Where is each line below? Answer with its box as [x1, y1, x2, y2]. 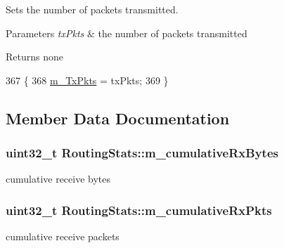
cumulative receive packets [6, 229, 120, 244]
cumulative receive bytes [6, 171, 111, 186]
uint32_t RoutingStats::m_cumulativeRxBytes [6, 144, 278, 162]
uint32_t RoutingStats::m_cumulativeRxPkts [6, 201, 272, 218]
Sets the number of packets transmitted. [6, 2, 179, 16]
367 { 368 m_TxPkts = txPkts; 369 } [6, 72, 169, 87]
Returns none [6, 49, 63, 64]
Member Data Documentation [6, 107, 230, 129]
